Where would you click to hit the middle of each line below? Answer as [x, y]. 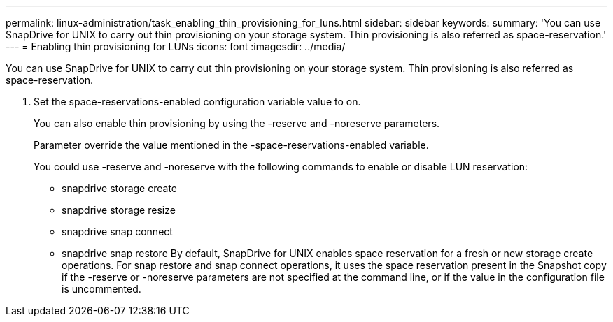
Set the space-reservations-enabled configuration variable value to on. [197, 102]
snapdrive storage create [120, 188]
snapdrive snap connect [117, 232]
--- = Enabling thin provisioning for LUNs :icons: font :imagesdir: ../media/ [176, 46]
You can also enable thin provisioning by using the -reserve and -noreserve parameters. [237, 123]
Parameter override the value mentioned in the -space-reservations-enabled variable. [231, 145]
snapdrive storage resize [119, 210]
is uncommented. [101, 289]
